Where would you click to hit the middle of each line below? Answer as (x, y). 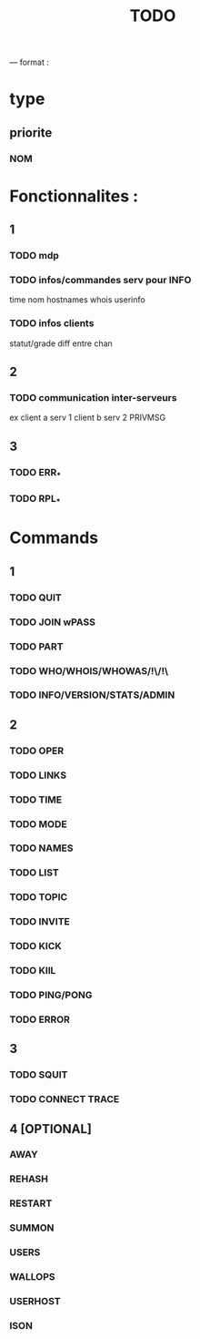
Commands (54, 538)
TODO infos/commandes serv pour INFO (100, 281)
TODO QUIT (35, 598)
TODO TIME (36, 800)
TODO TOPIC (39, 897)
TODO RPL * (35, 499)
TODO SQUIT (39, 1075)
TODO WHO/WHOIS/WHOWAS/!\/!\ (89, 670)
